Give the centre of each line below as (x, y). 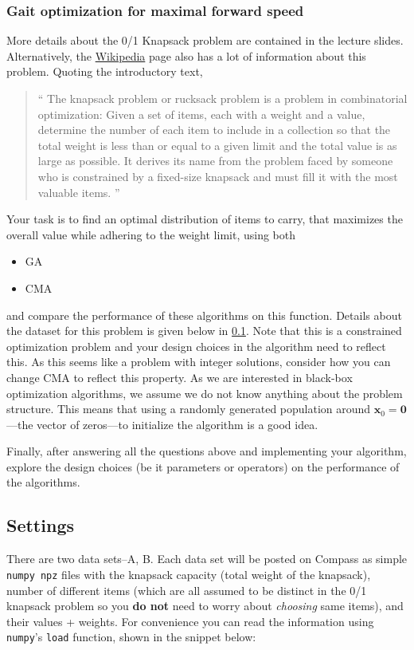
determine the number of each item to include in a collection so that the (214, 130)
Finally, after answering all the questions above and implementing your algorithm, (207, 451)
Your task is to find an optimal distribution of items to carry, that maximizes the (205, 219)
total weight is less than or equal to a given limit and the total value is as (217, 145)
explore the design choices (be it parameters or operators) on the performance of (203, 466)
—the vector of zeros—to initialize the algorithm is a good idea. (162, 424)
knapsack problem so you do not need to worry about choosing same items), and (205, 606)
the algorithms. (43, 482)
